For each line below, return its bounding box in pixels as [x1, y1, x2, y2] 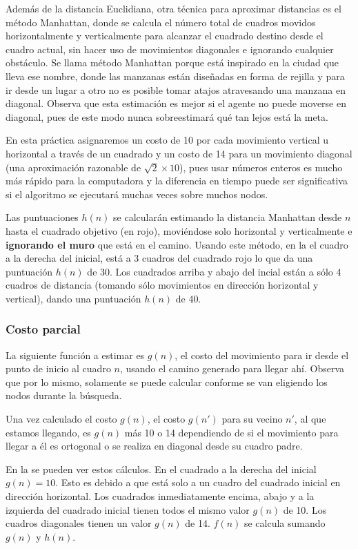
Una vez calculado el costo [6, 412, 117, 426]
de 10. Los [283, 502, 327, 517]
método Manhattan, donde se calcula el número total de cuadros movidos [6, 15, 316, 29]
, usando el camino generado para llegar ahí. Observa [119, 361, 345, 376]
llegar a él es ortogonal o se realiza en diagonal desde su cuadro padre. [6, 439, 303, 453]
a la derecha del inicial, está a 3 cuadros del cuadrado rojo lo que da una [6, 251, 313, 265]
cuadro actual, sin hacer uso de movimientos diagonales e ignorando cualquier [6, 41, 334, 56]
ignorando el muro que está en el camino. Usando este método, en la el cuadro [6, 237, 348, 251]
